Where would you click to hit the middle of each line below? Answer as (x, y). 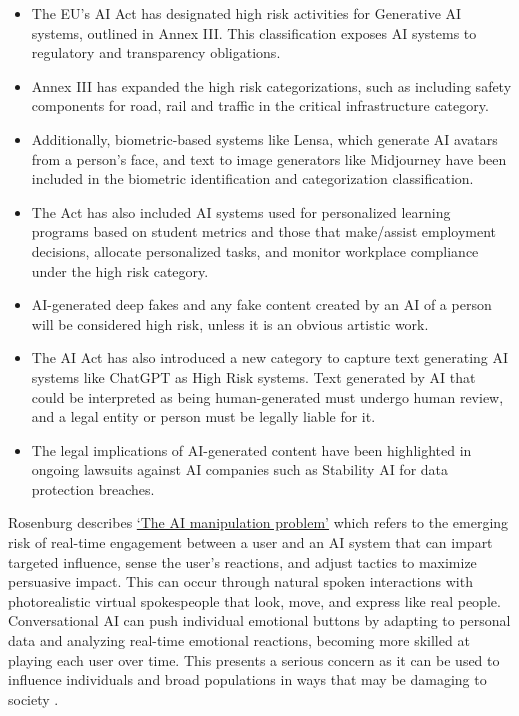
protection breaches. (93, 488)
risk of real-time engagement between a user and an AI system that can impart (250, 542)
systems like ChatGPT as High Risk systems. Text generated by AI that (253, 376)
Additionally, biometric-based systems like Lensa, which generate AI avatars (264, 138)
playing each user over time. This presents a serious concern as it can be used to (254, 659)
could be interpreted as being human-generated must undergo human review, (267, 396)
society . (33, 698)
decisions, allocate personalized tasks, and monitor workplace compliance (255, 250)
